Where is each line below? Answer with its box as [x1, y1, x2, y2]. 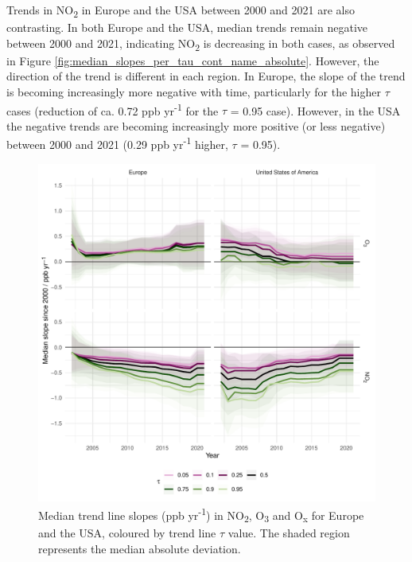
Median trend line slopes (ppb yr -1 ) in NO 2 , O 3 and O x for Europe [38, 505, 364, 525]
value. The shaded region [227, 525, 350, 541]
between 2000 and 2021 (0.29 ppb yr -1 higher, [6, 134, 228, 153]
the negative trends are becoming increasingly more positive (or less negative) [6, 117, 386, 134]
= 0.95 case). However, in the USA [230, 102, 401, 119]
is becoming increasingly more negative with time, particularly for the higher [6, 84, 381, 100]
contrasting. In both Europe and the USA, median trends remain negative [6, 19, 367, 36]
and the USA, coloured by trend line [38, 525, 216, 541]
